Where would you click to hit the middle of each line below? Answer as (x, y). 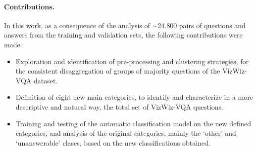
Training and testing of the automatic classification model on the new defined (133, 123)
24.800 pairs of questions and (202, 25)
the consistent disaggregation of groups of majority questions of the (118, 71)
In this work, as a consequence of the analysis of (77, 25)
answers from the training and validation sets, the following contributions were (123, 35)
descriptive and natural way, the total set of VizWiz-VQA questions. (120, 106)
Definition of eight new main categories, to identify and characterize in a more (134, 97)
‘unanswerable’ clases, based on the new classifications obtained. (113, 142)
